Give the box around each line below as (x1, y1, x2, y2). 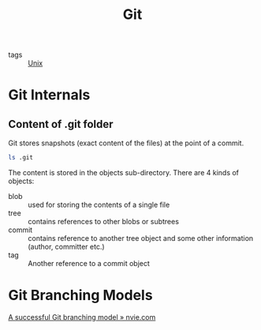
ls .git (8, 154, 34, 162)
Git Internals (8, 86, 91, 104)
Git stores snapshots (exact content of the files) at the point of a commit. (8, 138, 244, 148)
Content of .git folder (8, 117, 114, 131)
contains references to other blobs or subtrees (28, 217, 180, 227)
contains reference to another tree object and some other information (28, 234, 254, 243)
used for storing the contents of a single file (28, 200, 170, 210)
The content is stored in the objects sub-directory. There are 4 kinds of (8, 168, 239, 178)
